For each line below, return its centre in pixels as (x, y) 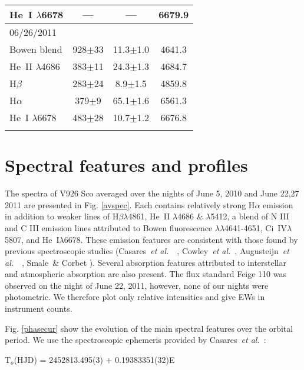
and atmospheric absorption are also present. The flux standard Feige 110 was (146, 274)
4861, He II (149, 216)
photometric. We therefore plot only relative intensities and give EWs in (135, 297)
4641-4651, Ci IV (256, 227)
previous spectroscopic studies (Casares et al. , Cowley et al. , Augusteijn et (147, 251)
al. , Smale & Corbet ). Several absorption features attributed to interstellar (146, 262)
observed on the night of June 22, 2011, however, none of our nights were (137, 285)
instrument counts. (39, 309)
